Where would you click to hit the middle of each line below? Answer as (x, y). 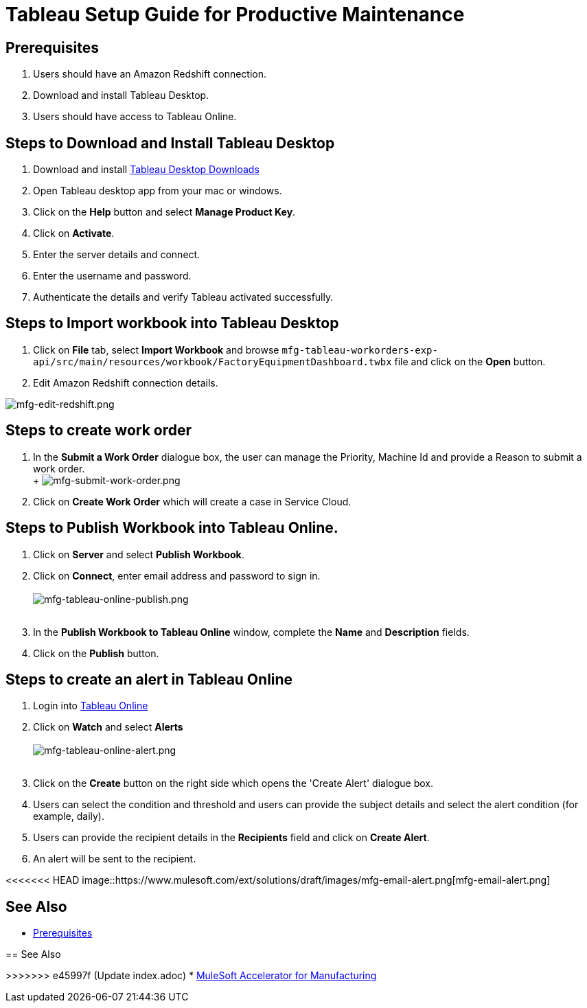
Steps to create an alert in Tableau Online (149, 679)
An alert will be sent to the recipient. (115, 859)
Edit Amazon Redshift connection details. (126, 382)
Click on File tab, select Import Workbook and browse (156, 350)
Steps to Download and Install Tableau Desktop (170, 143)
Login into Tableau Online (91, 706)
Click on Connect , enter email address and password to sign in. (177, 575)
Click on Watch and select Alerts (108, 727)
